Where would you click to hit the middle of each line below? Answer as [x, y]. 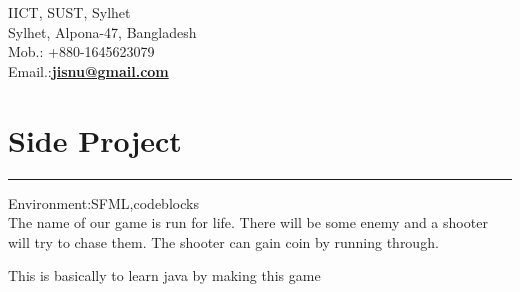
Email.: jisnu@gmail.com [88, 70]
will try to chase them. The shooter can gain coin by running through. [223, 241]
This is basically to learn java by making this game [164, 275]
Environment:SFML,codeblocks [103, 202]
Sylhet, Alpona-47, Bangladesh [102, 31]
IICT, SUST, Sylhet [69, 12]
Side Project [95, 139]
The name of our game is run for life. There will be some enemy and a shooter [248, 222]
